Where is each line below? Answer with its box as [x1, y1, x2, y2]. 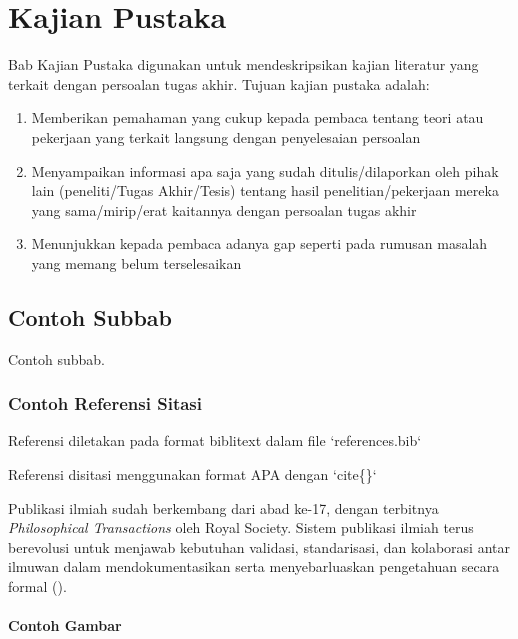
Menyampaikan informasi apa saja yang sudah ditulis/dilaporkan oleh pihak [31, 160, 499, 181]
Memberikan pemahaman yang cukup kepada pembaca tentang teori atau [31, 107, 484, 128]
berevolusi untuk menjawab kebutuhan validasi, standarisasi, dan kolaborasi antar [8, 536, 510, 557]
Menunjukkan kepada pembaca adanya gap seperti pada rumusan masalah [31, 233, 488, 254]
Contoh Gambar [8, 615, 122, 636]
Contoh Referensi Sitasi [8, 391, 202, 416]
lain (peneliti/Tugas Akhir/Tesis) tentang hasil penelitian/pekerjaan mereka [31, 180, 499, 201]
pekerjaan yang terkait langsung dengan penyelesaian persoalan [31, 126, 421, 147]
